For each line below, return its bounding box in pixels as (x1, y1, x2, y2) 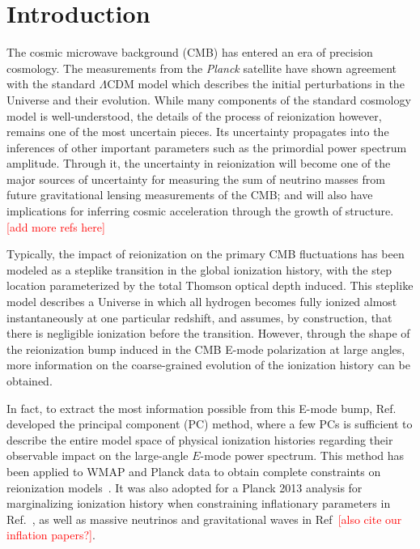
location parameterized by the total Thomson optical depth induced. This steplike (6, 277, 414, 294)
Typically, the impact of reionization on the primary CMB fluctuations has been (6, 245, 405, 262)
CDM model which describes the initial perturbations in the (107, 75, 405, 92)
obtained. (6, 372, 53, 389)
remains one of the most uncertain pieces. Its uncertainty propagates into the (6, 123, 389, 140)
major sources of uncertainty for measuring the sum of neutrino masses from (6, 170, 385, 187)
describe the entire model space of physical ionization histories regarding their (6, 431, 393, 448)
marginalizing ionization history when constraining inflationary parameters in (6, 495, 391, 512)
